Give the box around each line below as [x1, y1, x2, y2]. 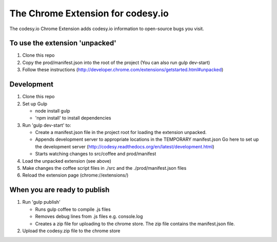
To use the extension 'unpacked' [9, 39, 116, 48]
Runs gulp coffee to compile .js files [35, 206, 111, 212]
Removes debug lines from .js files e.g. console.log [35, 213, 143, 219]
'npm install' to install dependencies [35, 115, 111, 121]
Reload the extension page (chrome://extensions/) [22, 172, 129, 179]
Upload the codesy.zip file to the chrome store [22, 228, 121, 234]
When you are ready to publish [9, 186, 110, 194]
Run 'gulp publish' [22, 199, 61, 205]
